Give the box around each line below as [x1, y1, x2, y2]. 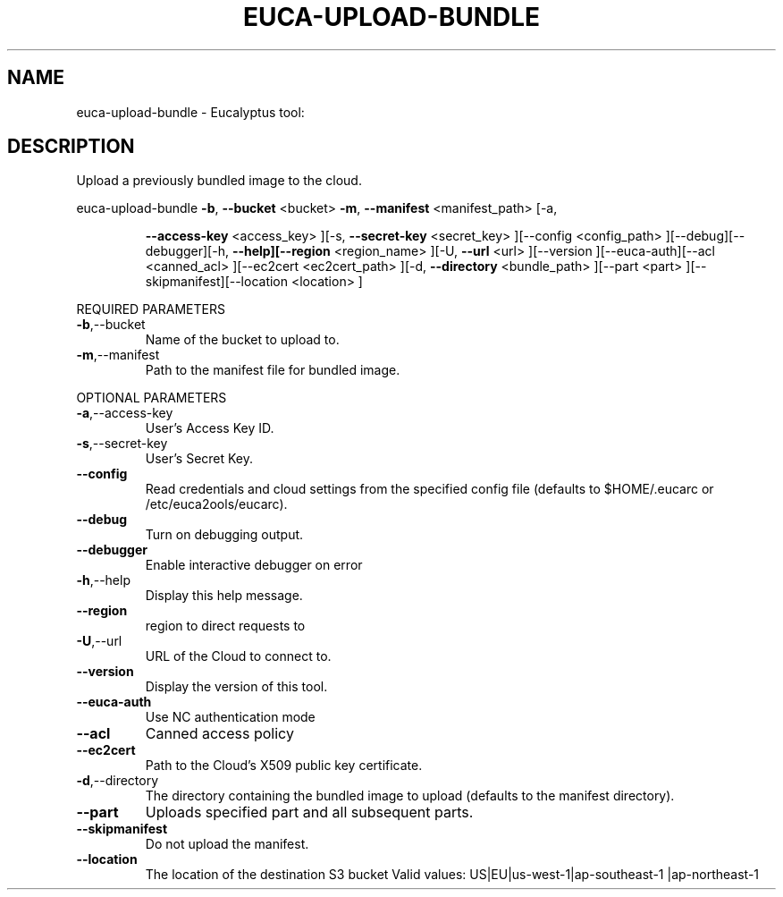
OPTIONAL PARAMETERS [76, 390, 227, 406]
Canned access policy [145, 724, 294, 743]
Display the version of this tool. [145, 679, 328, 695]
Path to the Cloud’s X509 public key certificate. [145, 757, 423, 774]
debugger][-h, [145, 243, 229, 259]
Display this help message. [145, 588, 303, 604]
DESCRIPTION [7, 135, 135, 158]
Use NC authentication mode [145, 709, 316, 725]
